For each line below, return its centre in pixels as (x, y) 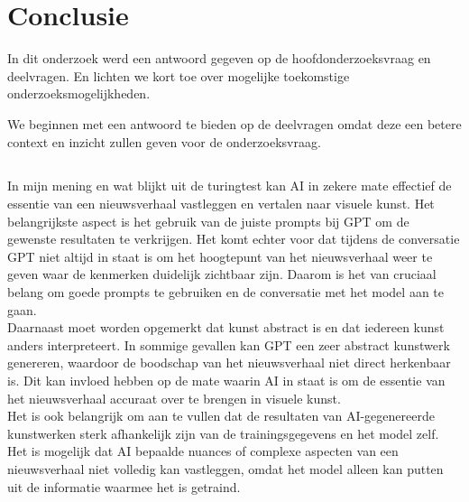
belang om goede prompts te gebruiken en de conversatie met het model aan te (225, 292)
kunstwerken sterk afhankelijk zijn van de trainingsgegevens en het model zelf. (223, 433)
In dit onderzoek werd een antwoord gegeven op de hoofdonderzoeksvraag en (219, 58)
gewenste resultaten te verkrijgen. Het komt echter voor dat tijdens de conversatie (234, 239)
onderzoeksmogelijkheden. (79, 93)
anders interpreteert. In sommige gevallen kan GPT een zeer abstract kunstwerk (229, 344)
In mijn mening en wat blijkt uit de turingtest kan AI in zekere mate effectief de (230, 186)
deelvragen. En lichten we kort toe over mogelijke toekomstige (179, 75)
